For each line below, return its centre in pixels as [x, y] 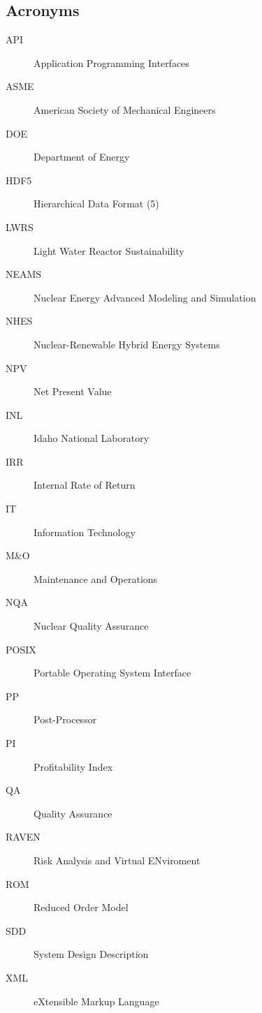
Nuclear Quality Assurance [91, 626]
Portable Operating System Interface [112, 673]
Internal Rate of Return [85, 485]
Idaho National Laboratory [92, 438]
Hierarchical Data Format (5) [96, 204]
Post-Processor [65, 719]
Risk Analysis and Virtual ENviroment [117, 860]
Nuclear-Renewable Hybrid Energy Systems [127, 344]
